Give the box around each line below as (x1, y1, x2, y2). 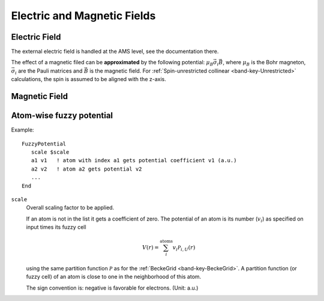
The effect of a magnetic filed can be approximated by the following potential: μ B (11, 59, 214, 67)
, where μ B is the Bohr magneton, (223, 59, 306, 67)
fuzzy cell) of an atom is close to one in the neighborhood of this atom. (26, 273, 202, 281)
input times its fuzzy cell (26, 223, 86, 231)
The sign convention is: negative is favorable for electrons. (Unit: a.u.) (26, 284, 199, 291)
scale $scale (31, 148, 70, 156)
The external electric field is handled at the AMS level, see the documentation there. (11, 48, 219, 55)
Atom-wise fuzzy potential (11, 111, 113, 121)
